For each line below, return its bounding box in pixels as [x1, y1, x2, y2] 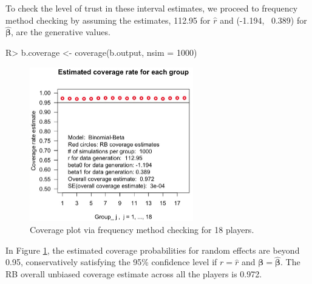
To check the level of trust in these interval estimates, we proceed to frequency [5, 2, 298, 14]
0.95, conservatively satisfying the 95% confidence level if [5, 255, 217, 268]
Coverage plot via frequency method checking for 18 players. [30, 223, 254, 235]
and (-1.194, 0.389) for [220, 13, 307, 26]
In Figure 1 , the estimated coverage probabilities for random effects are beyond [5, 243, 300, 256]
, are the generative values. [11, 25, 110, 38]
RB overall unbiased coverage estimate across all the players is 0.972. [5, 267, 262, 280]
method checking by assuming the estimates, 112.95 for [5, 13, 211, 26]
